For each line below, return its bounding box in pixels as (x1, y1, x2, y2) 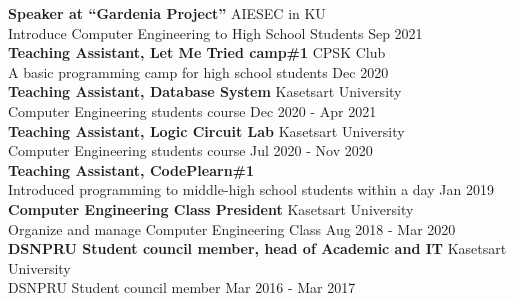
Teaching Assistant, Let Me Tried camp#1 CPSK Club (8, 42, 386, 63)
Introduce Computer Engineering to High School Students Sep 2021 (8, 22, 423, 43)
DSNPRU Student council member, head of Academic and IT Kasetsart (8, 238, 507, 259)
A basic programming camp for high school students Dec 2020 (8, 61, 389, 82)
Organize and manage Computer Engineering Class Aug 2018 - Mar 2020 (8, 218, 456, 239)
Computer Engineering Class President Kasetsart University (8, 198, 414, 219)
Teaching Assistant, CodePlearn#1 (8, 159, 255, 180)
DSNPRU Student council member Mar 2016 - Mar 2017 (8, 277, 356, 298)
